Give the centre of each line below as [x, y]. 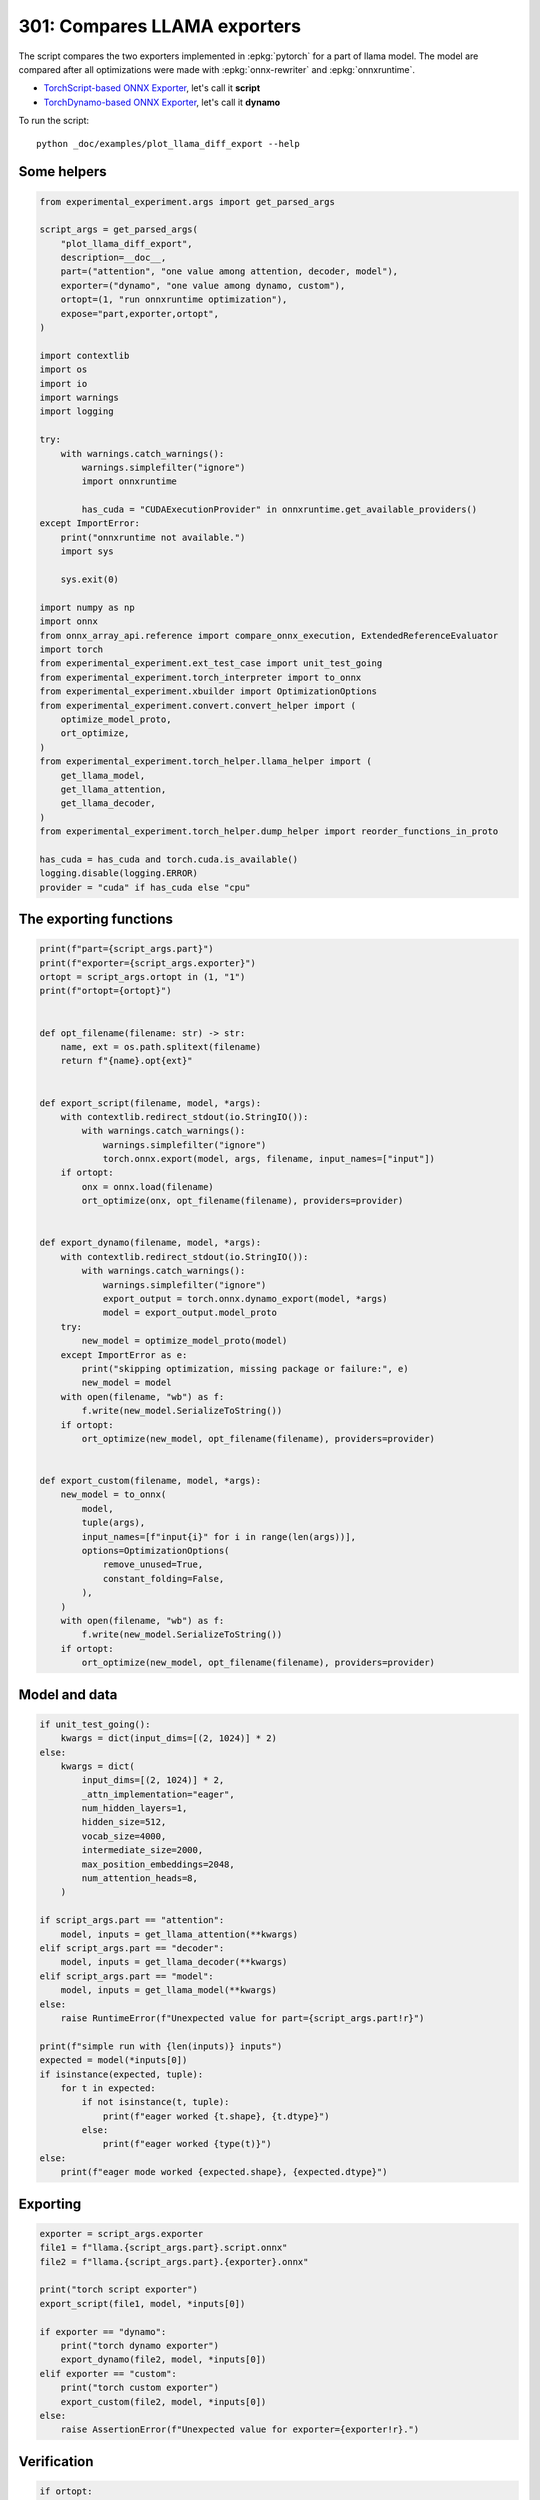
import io [63, 383]
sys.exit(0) [90, 579]
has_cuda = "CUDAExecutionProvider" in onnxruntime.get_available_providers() [279, 509]
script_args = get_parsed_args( [119, 229]
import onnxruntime [129, 481]
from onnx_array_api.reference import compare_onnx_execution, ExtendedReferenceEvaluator [269, 635]
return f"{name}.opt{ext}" [127, 1061]
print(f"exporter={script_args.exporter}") [148, 963]
